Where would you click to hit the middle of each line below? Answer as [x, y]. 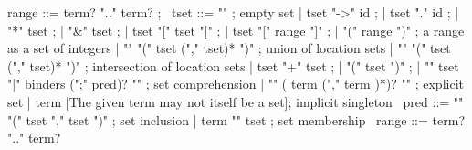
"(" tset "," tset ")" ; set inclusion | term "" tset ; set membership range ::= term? [236, 119]
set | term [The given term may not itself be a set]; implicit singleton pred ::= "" [236, 101]
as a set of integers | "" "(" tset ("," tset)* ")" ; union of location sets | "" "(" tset [229, 48]
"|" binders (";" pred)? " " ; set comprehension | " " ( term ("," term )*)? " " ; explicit [236, 84]
